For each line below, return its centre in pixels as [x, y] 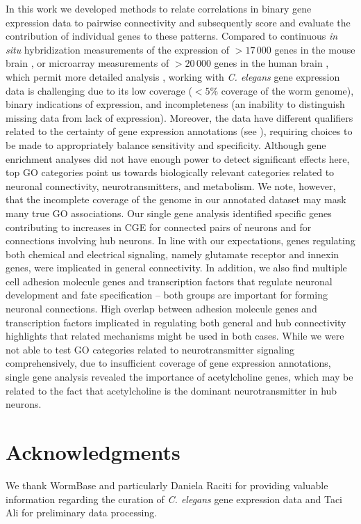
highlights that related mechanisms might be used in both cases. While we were [175, 336]
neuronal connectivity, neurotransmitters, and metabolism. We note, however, [171, 185]
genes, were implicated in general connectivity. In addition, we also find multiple [176, 268]
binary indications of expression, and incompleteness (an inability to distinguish [175, 104]
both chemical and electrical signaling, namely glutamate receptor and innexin [173, 254]
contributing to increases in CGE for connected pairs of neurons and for [159, 227]
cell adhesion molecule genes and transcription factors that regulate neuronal [169, 281]
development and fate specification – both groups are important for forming [167, 295]
